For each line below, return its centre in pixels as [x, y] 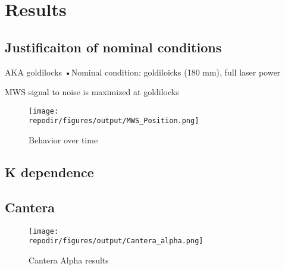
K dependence [49, 172]
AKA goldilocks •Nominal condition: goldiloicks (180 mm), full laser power [143, 72]
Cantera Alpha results [69, 260]
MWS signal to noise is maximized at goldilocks [92, 92]
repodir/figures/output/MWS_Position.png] [114, 121]
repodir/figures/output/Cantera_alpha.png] [116, 241]
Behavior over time [63, 140]
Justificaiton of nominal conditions [113, 47]
